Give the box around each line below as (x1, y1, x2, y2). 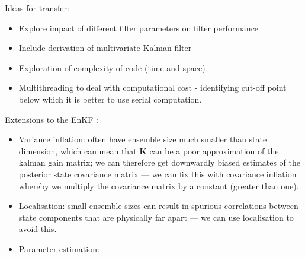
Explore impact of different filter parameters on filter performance (18, 21, 259, 34)
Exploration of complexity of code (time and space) (18, 61, 206, 74)
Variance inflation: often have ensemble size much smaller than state (18, 133, 267, 145)
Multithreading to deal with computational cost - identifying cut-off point (18, 81, 287, 94)
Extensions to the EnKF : (5, 113, 98, 125)
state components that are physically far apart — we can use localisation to (18, 211, 294, 223)
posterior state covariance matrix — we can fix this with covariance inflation (18, 167, 297, 180)
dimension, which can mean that (18, 144, 137, 157)
